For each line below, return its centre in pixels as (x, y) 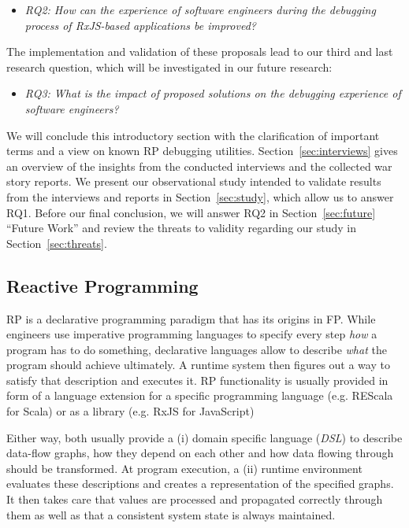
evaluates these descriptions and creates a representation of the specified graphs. (200, 484)
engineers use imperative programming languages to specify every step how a (192, 334)
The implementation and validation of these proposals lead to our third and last (200, 52)
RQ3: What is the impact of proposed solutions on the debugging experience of (213, 93)
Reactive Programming (102, 285)
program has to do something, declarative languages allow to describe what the (197, 349)
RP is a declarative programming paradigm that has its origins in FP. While (191, 318)
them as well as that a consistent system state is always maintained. (171, 514)
